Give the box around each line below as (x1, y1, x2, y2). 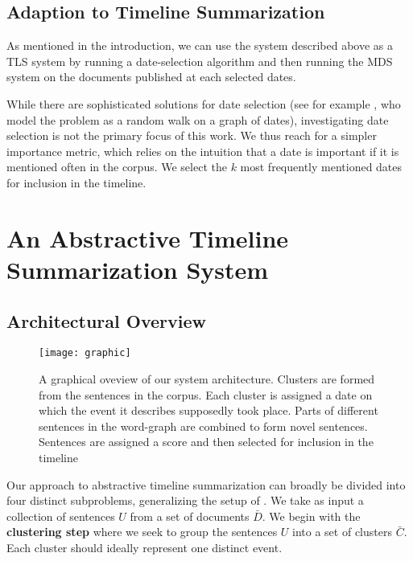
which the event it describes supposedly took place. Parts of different (39, 402, 378, 419)
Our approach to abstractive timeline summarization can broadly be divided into (6, 476, 406, 493)
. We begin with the (262, 507, 361, 524)
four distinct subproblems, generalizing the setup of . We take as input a (6, 492, 364, 509)
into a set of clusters (292, 523, 392, 540)
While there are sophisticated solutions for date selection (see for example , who (6, 95, 401, 112)
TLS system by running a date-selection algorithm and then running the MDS (6, 52, 393, 69)
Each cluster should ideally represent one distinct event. (6, 538, 283, 555)
